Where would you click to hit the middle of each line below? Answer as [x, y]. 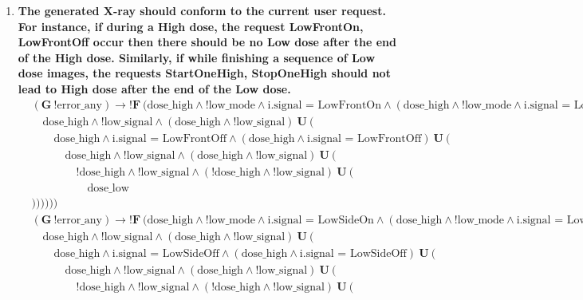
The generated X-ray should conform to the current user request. [202, 10]
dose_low [108, 188]
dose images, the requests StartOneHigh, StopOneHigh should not [204, 73]
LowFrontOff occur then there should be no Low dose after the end [207, 42]
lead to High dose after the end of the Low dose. [154, 88]
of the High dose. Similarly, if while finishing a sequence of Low [197, 57]
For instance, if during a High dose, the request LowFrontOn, [191, 26]
